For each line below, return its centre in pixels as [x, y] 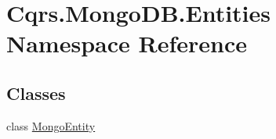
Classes [36, 93]
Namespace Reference [127, 43]
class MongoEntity [51, 125]
